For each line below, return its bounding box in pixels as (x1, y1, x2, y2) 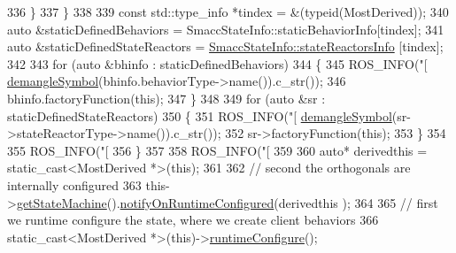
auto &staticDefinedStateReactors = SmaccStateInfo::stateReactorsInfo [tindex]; (7, 37, 444, 56)
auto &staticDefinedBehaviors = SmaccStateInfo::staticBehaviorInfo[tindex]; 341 (7, 19, 444, 38)
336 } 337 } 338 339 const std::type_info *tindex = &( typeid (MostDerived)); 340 (7, 3, 449, 20)
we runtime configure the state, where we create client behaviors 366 (7, 211, 379, 229)
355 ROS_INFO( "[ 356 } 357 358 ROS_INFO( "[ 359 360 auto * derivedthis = (7, 141, 428, 159)
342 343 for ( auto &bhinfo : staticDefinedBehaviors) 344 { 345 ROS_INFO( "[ (7, 54, 428, 73)
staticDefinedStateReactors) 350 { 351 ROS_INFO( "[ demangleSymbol (7, 106, 392, 125)
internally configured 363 (7, 175, 142, 194)
